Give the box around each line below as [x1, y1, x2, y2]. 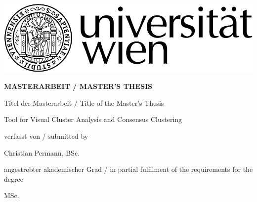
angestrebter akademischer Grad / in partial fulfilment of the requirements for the [4, 164, 253, 174]
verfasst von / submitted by [4, 130, 88, 141]
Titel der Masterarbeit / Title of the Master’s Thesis [4, 97, 164, 108]
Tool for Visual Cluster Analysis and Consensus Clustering [4, 114, 182, 124]
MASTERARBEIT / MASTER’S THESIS [4, 81, 153, 91]
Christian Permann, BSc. [4, 147, 80, 158]
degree [4, 173, 23, 184]
